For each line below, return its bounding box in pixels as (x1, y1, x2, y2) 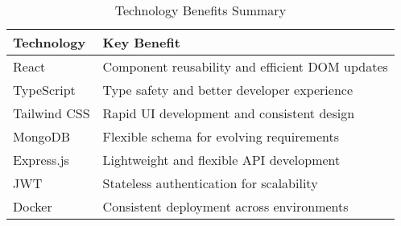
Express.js (13, 150, 69, 169)
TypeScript (13, 80, 76, 99)
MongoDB (13, 127, 71, 146)
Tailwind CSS (13, 104, 90, 122)
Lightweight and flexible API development (102, 150, 341, 169)
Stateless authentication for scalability (102, 174, 318, 192)
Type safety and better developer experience (102, 80, 353, 99)
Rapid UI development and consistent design (102, 104, 355, 122)
